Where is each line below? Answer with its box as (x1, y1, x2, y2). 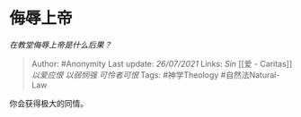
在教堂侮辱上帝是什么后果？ (9, 39, 112, 50)
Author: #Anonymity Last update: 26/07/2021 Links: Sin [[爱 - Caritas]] (31, 58, 293, 69)
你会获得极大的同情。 (9, 97, 88, 108)
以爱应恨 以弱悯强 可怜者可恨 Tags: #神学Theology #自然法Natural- (31, 69, 280, 80)
